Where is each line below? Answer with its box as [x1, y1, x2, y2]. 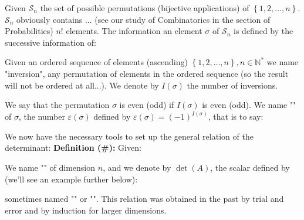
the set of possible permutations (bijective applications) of [40, 2, 249, 13]
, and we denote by [103, 161, 171, 173]
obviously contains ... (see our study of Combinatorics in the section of [16, 13, 271, 25]
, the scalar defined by [210, 161, 290, 173]
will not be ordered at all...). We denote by [5, 79, 159, 91]
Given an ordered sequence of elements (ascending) [5, 56, 188, 68]
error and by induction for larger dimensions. [5, 204, 167, 216]
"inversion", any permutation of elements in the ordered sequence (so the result [5, 67, 289, 79]
